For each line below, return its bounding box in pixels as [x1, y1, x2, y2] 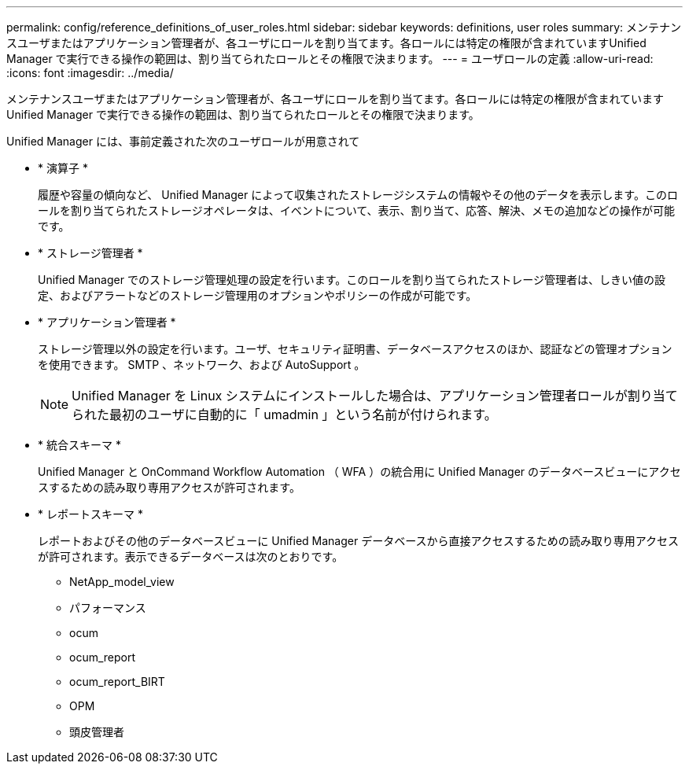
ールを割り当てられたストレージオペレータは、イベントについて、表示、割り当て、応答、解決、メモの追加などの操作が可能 [38, 204, 675, 217]
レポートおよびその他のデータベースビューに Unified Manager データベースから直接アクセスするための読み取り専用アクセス [38, 534, 680, 547]
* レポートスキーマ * [38, 507, 143, 521]
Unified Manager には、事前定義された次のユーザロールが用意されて [6, 134, 360, 148]
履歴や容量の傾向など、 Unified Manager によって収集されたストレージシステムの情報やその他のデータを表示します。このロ [38, 188, 678, 201]
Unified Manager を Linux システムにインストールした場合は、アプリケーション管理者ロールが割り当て [72, 388, 678, 403]
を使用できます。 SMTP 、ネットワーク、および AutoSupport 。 [38, 358, 366, 371]
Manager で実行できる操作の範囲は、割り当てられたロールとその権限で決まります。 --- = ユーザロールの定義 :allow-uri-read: [6, 52, 654, 65]
